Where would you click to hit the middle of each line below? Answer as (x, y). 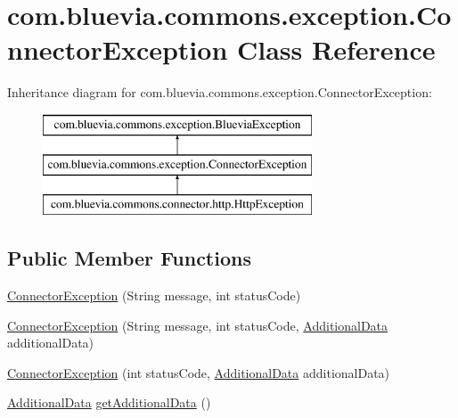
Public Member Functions (129, 258)
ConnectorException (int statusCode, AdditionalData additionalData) (199, 372)
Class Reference (336, 49)
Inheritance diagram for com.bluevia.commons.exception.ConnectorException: (220, 92)
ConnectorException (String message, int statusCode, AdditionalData (198, 325)
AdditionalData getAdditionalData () (109, 402)
